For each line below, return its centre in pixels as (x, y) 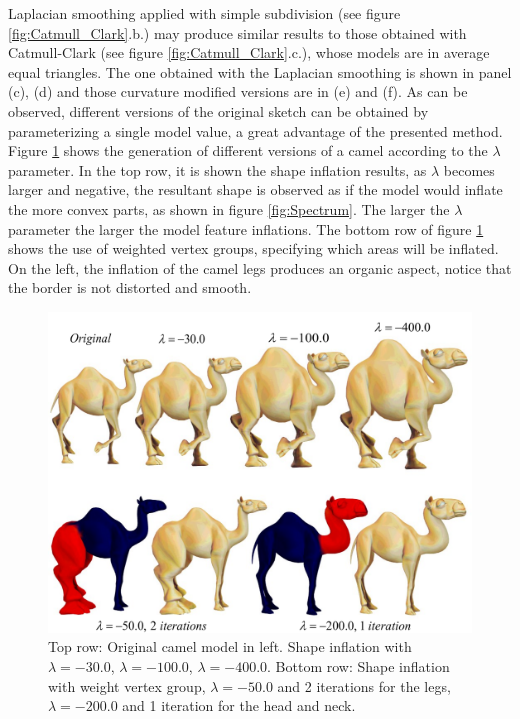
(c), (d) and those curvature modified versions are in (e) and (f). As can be (238, 91)
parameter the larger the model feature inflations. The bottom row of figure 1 (246, 228)
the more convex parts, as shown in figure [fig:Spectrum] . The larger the (229, 208)
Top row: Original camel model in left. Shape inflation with (230, 646)
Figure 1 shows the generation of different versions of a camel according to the (248, 150)
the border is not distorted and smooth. (130, 287)
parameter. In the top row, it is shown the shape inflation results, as (217, 169)
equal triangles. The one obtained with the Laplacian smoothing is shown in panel (260, 71)
